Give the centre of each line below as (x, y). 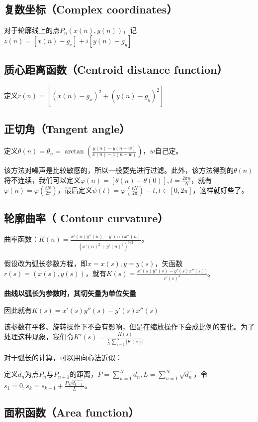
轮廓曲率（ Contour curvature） (86, 218)
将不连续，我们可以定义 (42, 180)
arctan (74, 152)
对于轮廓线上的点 (32, 30)
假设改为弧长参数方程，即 (46, 263)
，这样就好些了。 (220, 190)
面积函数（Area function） (72, 412)
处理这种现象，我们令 (39, 337)
